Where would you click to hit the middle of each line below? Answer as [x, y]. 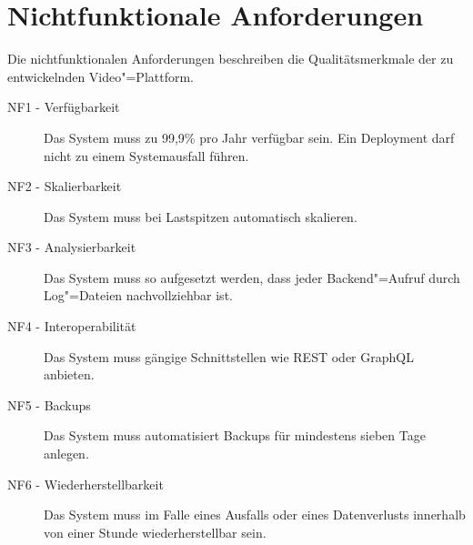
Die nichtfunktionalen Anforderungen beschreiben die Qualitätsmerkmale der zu [231, 59]
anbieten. [69, 374]
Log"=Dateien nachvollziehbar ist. [138, 295]
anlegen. [66, 454]
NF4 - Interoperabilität [72, 326]
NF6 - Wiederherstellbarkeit [86, 484]
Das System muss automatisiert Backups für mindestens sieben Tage [235, 435]
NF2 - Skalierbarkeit [65, 186]
